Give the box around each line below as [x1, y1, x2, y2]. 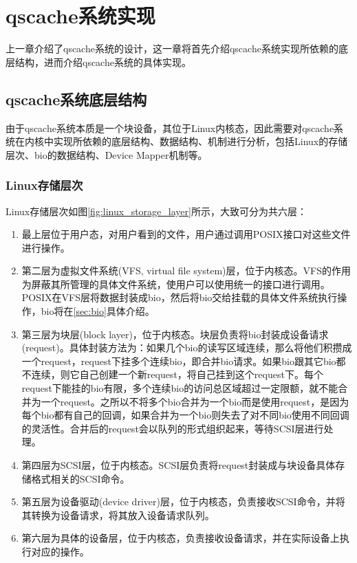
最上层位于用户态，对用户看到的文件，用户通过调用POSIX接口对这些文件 [21, 227, 351, 241]
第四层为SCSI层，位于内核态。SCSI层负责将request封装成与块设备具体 [21, 458, 336, 472]
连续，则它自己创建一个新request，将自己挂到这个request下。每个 [31, 367, 323, 382]
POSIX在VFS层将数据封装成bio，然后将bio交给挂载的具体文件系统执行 [21, 290, 338, 305]
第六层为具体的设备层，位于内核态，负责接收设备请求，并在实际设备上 [21, 531, 340, 545]
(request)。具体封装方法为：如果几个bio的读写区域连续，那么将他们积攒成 [21, 340, 352, 355]
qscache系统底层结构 [6, 88, 147, 109]
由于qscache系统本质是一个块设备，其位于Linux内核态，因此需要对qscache [6, 120, 334, 135]
